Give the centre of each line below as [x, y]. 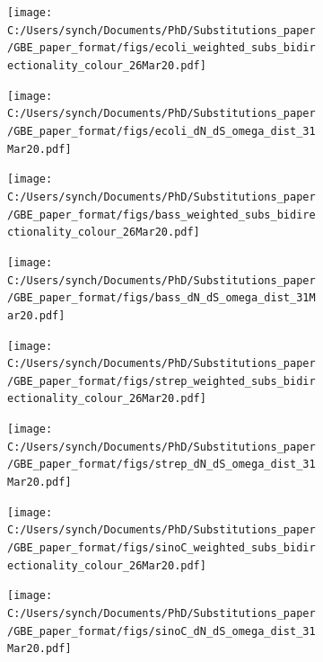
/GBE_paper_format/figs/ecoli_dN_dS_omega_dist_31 [161, 131]
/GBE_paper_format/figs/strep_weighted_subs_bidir [161, 381]
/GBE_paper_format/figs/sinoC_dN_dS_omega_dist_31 [161, 631]
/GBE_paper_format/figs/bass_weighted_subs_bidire [161, 215]
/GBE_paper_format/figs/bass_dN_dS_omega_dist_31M [161, 298]
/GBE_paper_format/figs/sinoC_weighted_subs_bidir [161, 548]
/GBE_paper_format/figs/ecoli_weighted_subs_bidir [161, 48]
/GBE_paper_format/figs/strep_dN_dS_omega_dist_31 [161, 465]
